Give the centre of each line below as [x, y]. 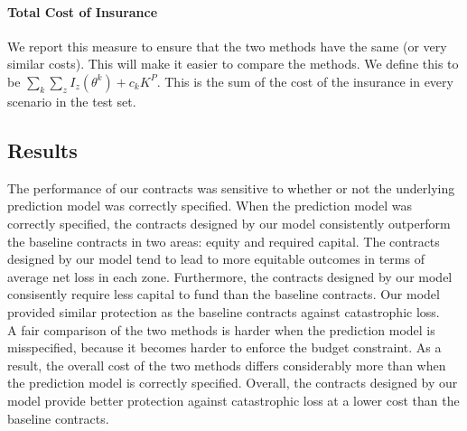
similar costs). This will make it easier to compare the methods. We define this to [233, 64]
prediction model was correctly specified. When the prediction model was [210, 206]
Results [42, 150]
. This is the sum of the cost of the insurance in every [305, 81]
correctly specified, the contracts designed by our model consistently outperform [229, 223]
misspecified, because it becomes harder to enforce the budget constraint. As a [224, 347]
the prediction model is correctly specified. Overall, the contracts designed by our [233, 383]
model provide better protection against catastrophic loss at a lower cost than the [233, 400]
